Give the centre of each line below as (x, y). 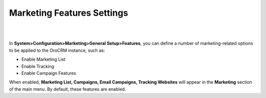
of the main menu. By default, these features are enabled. (67, 89)
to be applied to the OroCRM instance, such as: (57, 50)
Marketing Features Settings (68, 13)
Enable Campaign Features (49, 73)
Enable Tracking (38, 66)
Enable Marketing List (44, 60)
